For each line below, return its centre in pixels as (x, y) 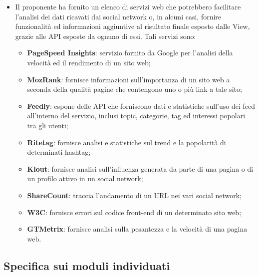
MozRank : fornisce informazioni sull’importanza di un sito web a (129, 79)
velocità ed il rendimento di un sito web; (89, 62)
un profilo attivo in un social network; (85, 178)
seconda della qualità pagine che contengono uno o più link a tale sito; (134, 89)
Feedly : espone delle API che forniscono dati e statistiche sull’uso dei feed (141, 106)
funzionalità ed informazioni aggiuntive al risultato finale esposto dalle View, (132, 26)
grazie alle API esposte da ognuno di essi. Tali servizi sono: (106, 36)
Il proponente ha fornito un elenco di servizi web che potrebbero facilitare (128, 6)
